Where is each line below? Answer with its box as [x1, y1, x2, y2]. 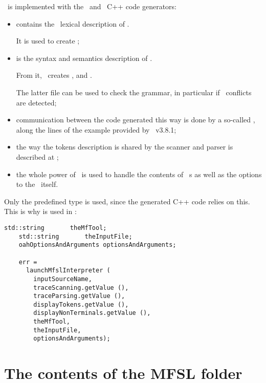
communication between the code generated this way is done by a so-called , [16, 114, 255, 125]
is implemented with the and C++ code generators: [7, 1, 176, 11]
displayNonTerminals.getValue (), [33, 309, 151, 317]
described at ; [16, 151, 59, 162]
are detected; [16, 97, 57, 108]
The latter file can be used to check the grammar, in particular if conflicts [16, 87, 252, 97]
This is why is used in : [4, 206, 77, 217]
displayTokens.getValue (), [33, 301, 129, 308]
